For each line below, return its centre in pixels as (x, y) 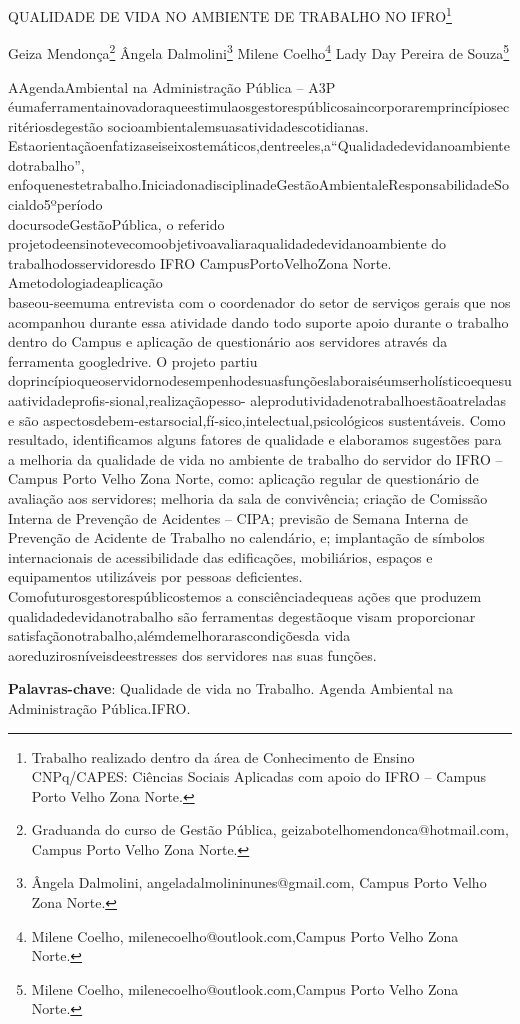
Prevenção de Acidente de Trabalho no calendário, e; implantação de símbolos (246, 537)
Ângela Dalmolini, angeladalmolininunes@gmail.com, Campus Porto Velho (259, 882)
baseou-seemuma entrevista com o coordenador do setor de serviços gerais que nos (259, 302)
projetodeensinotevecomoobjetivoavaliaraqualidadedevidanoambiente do (227, 243)
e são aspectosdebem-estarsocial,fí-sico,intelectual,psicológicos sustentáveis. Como (257, 419)
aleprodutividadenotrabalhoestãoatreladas (378, 400)
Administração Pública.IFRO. (99, 707)
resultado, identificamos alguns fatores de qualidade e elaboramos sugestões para (255, 439)
